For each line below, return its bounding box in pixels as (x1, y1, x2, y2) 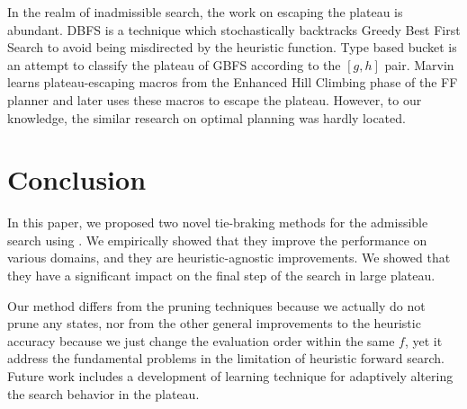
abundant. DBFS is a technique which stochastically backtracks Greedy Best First (7, 20, 461, 39)
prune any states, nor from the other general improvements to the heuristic (7, 314, 421, 333)
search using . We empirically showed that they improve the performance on (7, 230, 427, 249)
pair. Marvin (384, 55, 454, 74)
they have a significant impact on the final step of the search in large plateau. (7, 266, 436, 285)
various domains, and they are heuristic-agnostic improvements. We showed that (7, 248, 451, 267)
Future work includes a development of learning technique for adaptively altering (7, 367, 454, 386)
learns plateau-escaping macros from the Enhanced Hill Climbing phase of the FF (7, 73, 458, 92)
